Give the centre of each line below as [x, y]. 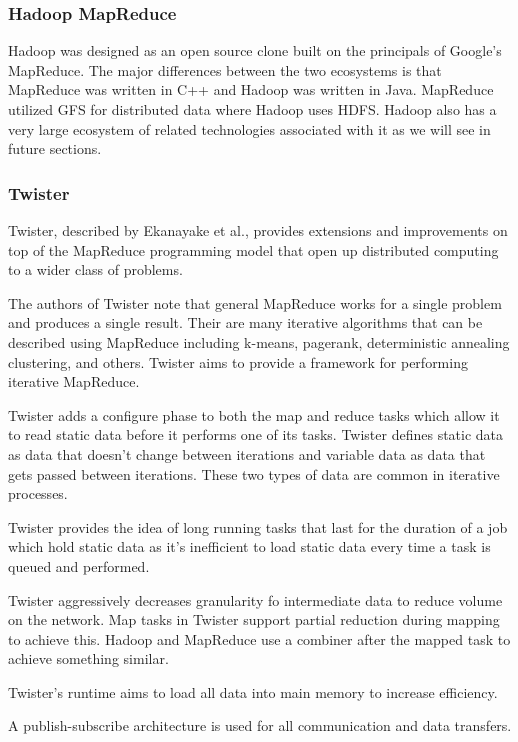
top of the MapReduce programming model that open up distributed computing [253, 249]
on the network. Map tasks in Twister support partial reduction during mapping [254, 619]
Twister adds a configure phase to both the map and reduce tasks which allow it [254, 414]
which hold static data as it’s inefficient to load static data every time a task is [249, 546]
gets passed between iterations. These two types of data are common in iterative [254, 473]
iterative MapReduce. [74, 381]
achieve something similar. [88, 658]
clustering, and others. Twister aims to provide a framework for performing [238, 361]
